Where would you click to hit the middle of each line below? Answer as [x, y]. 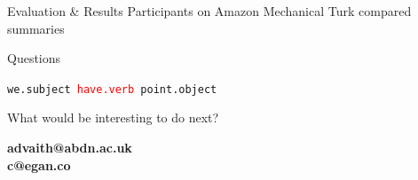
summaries [36, 28]
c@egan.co [39, 164]
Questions [34, 58]
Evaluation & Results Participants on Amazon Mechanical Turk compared [209, 11]
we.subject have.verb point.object [112, 89]
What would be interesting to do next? [113, 117]
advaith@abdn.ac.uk [70, 148]
